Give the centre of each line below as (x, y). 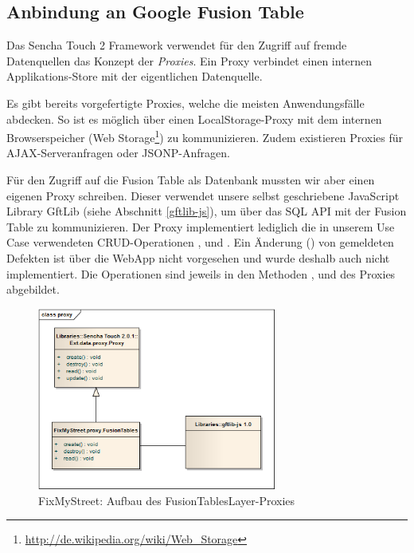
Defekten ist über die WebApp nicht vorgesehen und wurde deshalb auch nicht (198, 257)
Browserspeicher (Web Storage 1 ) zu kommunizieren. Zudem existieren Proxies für (205, 136)
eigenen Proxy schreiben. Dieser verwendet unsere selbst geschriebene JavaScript (203, 195)
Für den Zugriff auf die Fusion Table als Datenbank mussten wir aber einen (191, 180)
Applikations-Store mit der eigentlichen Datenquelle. (135, 76)
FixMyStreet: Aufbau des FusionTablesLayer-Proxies (167, 500)
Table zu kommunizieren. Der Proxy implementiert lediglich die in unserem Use (201, 226)
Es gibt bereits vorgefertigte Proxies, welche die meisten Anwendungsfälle (186, 103)
